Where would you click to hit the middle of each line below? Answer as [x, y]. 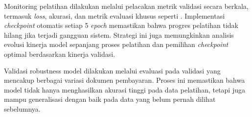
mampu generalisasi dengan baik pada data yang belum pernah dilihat [110, 99]
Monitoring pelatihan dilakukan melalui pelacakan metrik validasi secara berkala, [126, 6]
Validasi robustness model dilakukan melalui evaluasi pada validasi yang [112, 70]
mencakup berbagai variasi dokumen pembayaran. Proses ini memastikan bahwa [125, 80]
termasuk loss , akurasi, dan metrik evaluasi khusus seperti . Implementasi [115, 15]
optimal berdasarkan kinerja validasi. [60, 54]
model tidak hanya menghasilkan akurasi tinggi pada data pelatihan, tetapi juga [125, 89]
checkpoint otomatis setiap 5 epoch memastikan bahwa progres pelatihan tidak [121, 25]
